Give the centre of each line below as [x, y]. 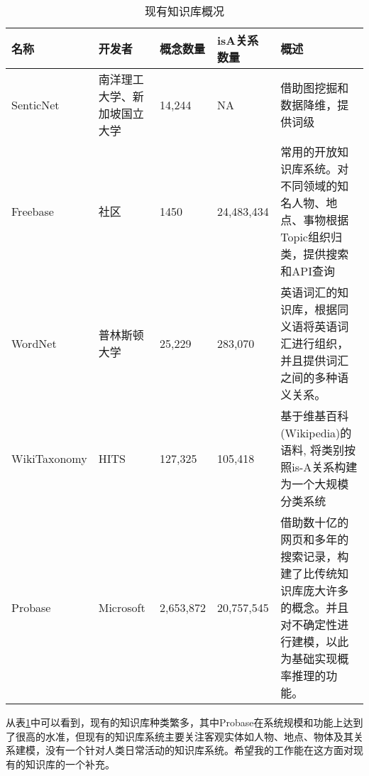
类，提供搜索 [315, 254]
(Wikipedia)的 [316, 433]
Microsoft [122, 607]
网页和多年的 [315, 539]
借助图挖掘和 [315, 88]
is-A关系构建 [325, 467]
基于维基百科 [315, 416]
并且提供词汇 [315, 360]
